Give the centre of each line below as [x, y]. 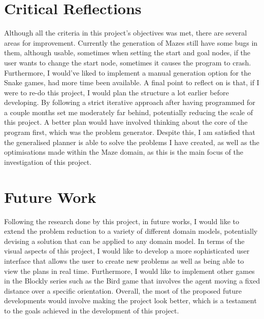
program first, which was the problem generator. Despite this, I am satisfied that [130, 132]
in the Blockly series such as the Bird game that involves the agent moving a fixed [132, 281]
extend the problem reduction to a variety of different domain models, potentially [131, 231]
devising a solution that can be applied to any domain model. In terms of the [124, 241]
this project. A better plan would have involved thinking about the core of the [126, 122]
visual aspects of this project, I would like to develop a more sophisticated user [127, 251]
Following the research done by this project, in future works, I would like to [122, 221]
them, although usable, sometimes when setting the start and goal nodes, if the [127, 52]
